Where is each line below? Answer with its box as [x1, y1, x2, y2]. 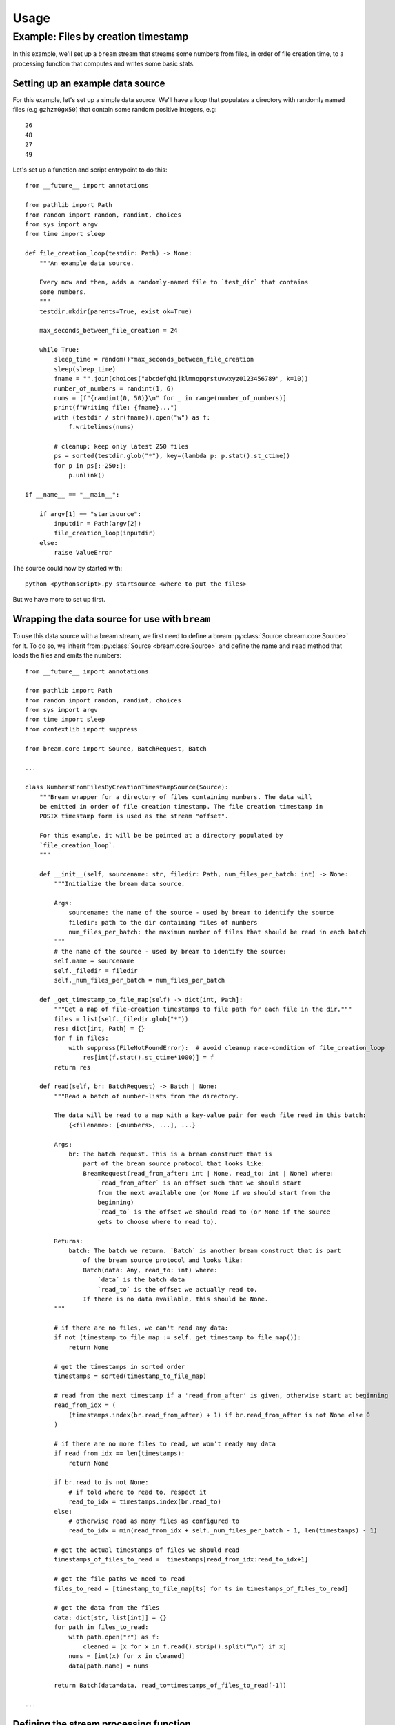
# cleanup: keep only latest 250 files [54, 442, 189, 450]
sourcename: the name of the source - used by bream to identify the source [68, 909, 334, 917]
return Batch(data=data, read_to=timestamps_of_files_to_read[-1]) [54, 1681, 287, 1689]
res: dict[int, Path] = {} [54, 1025, 145, 1032]
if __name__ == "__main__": [25, 491, 120, 498]
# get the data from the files [54, 1604, 160, 1612]
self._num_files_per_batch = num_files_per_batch [54, 976, 225, 985]
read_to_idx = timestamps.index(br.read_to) [68, 1498, 222, 1506]
